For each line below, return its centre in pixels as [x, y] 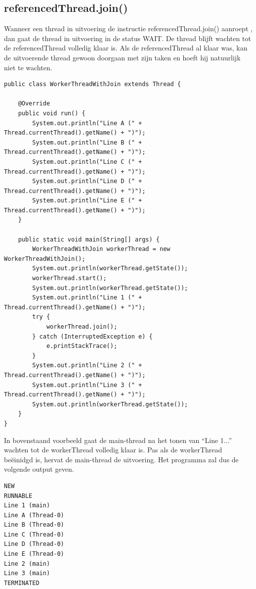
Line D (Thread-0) [34, 544]
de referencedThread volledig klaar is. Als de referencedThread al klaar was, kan [126, 48]
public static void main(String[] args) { [89, 239]
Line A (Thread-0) [34, 515]
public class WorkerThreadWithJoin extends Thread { [92, 84]
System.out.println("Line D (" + [87, 181]
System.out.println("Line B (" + [87, 142]
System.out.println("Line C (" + [87, 162]
